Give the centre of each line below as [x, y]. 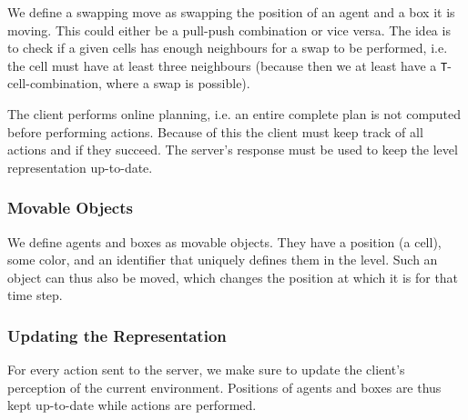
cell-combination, [55, 83]
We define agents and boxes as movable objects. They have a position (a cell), [224, 241]
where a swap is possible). [178, 83]
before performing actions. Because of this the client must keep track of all [215, 131]
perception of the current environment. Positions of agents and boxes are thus [224, 387]
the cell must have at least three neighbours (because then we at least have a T [228, 65]
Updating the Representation [117, 335]
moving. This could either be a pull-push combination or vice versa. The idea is [229, 30]
